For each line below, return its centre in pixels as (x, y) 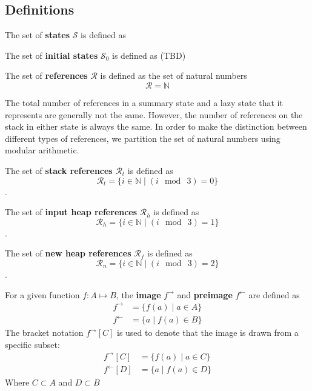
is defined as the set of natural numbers (174, 75)
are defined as (274, 294)
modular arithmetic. (42, 150)
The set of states (37, 35)
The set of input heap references (71, 212)
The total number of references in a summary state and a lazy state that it (144, 102)
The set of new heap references (68, 253)
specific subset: (32, 344)
